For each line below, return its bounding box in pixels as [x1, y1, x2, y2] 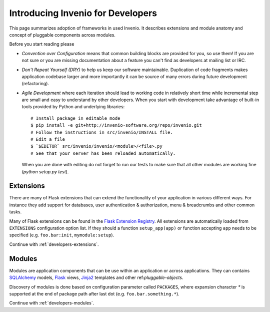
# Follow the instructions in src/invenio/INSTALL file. [30, 129, 173, 135]
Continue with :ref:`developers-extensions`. [9, 241, 99, 247]
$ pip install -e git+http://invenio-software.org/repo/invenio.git [30, 123, 202, 128]
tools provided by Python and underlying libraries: [21, 104, 125, 110]
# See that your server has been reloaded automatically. [30, 150, 176, 156]
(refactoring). [21, 81, 49, 87]
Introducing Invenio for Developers [9, 8, 157, 19]
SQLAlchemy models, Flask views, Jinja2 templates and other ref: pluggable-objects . [9, 274, 183, 280]
